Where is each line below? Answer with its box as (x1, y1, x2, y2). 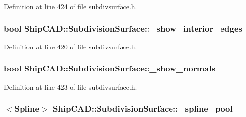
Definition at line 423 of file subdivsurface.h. (4, 81, 137, 92)
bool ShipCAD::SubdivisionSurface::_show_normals (4, 62, 216, 74)
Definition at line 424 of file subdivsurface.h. (4, 1, 137, 11)
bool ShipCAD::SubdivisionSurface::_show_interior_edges (4, 22, 242, 34)
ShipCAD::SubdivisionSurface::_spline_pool (52, 102, 233, 115)
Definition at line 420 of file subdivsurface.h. (4, 41, 137, 51)
